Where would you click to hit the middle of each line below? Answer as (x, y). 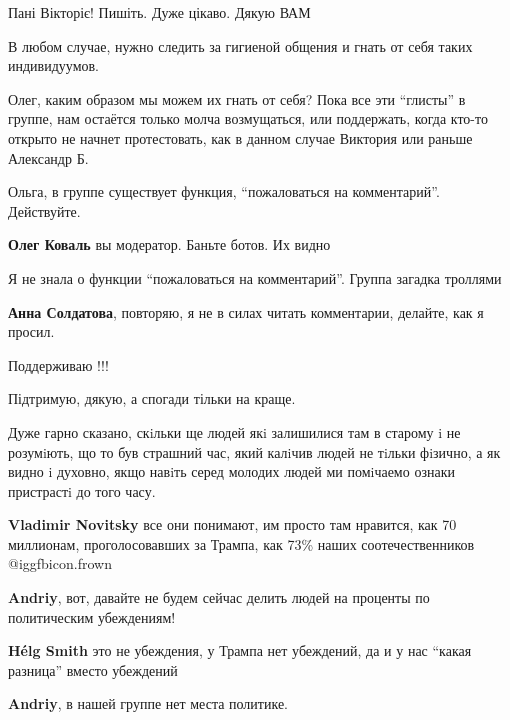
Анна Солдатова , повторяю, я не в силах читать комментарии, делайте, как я (246, 311)
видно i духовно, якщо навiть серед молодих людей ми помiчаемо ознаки (231, 471)
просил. (31, 331)
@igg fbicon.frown (60, 563)
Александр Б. (48, 157)
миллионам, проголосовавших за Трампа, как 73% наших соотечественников (241, 543)
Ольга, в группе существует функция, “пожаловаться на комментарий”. (224, 191)
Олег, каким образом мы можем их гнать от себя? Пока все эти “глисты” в (237, 98)
